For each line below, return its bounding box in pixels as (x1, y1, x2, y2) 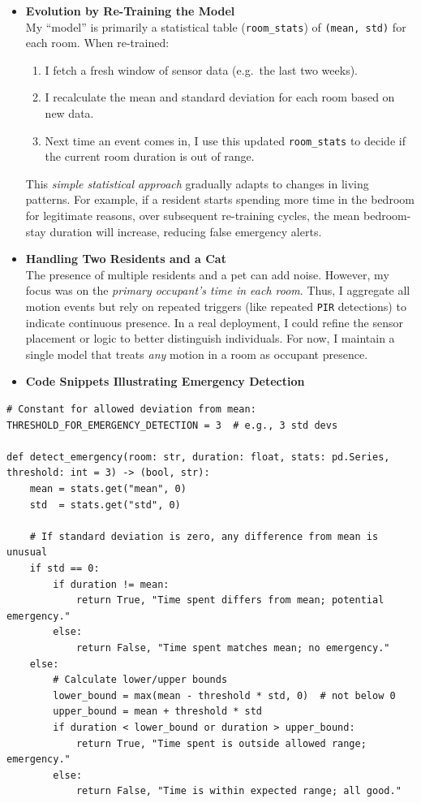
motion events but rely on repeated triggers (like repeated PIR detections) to (25, 298, 406, 315)
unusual (6, 546, 48, 559)
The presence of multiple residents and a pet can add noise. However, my (25, 266, 389, 283)
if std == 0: (29, 563, 100, 574)
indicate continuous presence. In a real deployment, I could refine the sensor (25, 313, 403, 330)
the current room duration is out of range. (45, 148, 255, 165)
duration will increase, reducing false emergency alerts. (49, 222, 322, 240)
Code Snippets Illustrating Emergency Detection (25, 373, 305, 390)
